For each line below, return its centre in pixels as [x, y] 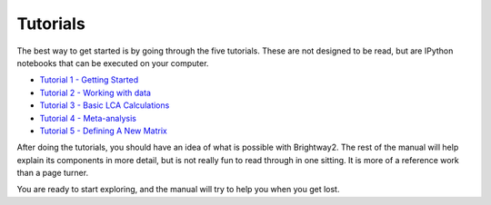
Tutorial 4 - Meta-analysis [88, 118]
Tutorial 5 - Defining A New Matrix [103, 131]
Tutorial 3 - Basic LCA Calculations [105, 105]
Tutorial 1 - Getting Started [89, 80]
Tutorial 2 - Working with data [95, 93]
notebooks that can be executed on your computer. [113, 63]
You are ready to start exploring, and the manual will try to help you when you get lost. [178, 190]
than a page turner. [53, 173]
